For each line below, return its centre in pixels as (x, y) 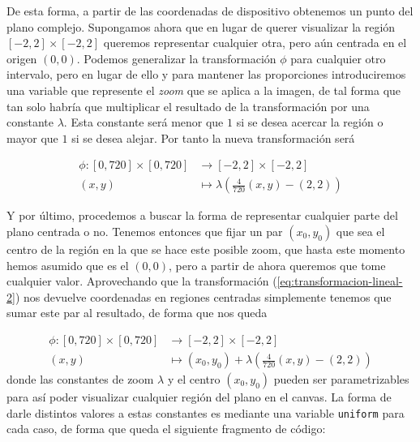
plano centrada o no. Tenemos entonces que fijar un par (145, 231)
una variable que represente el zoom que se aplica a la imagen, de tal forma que (204, 90)
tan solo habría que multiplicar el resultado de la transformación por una (188, 106)
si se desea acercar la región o (310, 122)
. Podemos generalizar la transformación (176, 58)
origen (22, 58)
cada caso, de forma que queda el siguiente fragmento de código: (166, 429)
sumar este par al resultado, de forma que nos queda (137, 313)
